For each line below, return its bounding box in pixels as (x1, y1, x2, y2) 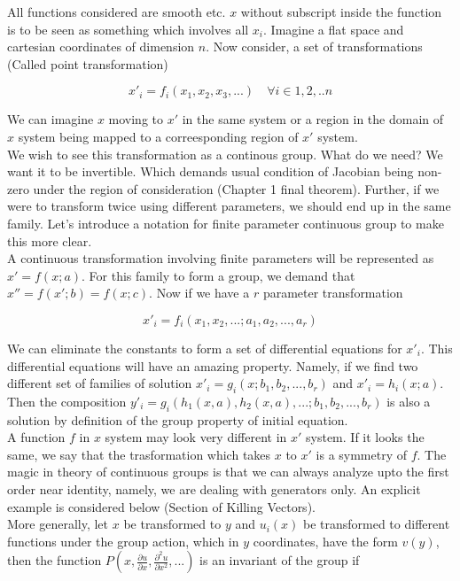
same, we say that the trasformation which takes (7, 445, 271, 463)
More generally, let (7, 515, 109, 533)
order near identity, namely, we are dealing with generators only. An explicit (7, 480, 421, 499)
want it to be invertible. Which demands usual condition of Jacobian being (7, 162, 414, 181)
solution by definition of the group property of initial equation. (7, 410, 348, 429)
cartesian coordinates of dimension (7, 37, 195, 56)
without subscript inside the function (240, 3, 442, 20)
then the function (7, 551, 102, 569)
